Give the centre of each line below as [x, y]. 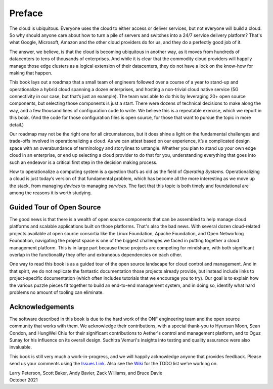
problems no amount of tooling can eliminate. [56, 292]
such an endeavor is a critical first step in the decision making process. [83, 162]
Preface [26, 13]
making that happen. [31, 73]
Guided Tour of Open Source [55, 207]
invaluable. [21, 347]
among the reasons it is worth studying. [51, 193]
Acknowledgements [42, 307]
